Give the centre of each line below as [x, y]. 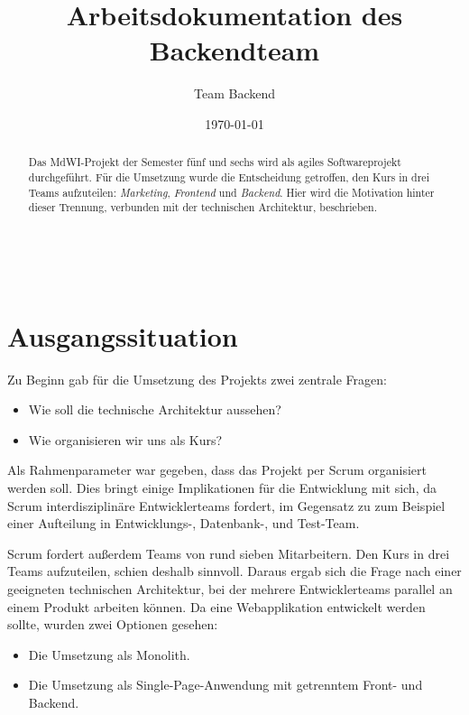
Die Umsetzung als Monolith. [109, 654]
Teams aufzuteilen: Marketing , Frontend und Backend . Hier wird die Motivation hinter [231, 192]
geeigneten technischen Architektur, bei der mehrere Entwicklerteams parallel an [230, 588]
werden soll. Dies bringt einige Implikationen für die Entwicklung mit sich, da [222, 488]
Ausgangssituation [123, 335]
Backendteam [234, 50]
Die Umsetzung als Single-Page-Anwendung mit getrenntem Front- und [225, 685]
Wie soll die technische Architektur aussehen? [155, 409]
